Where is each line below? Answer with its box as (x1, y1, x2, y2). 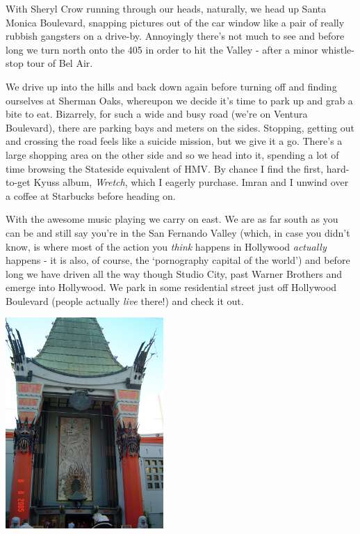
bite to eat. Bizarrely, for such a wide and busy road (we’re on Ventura (6, 107, 308, 121)
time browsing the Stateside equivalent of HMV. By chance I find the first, (6, 161, 324, 175)
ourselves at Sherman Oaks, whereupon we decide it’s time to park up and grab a (6, 93, 353, 107)
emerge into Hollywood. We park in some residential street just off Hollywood (6, 280, 337, 295)
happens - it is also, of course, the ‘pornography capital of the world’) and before (6, 253, 350, 267)
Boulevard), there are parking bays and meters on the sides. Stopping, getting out (6, 120, 354, 134)
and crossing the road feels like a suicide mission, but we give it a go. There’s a (6, 134, 343, 148)
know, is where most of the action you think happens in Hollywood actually (6, 239, 327, 253)
